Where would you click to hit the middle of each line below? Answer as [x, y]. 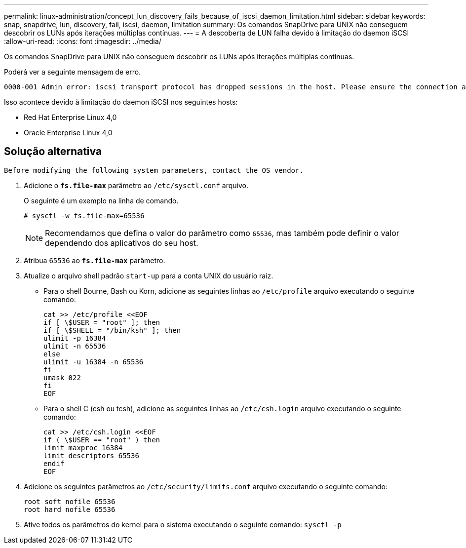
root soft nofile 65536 [70, 501]
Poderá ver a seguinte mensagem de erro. [73, 72]
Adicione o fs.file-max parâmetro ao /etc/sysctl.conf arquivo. [136, 185]
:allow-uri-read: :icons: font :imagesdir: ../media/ [83, 41]
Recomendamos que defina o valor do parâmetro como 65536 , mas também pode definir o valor [222, 233]
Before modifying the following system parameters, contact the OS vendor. [154, 170]
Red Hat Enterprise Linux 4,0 [70, 117]
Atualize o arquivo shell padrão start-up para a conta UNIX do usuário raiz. [149, 275]
